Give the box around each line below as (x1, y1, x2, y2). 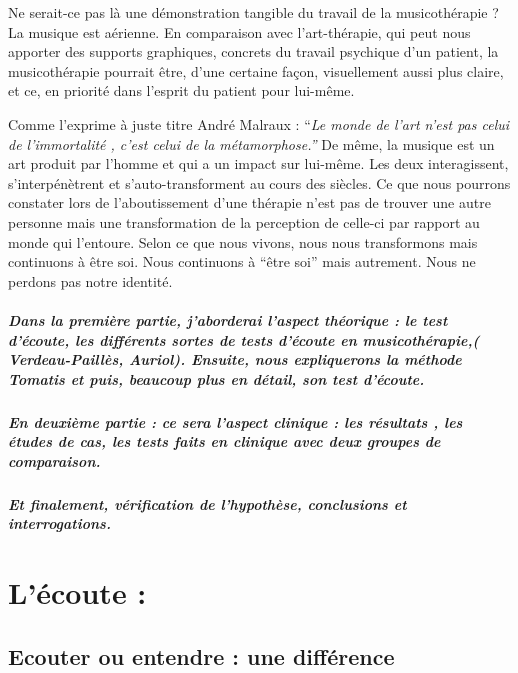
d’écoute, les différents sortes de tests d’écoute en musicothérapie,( (8, 329, 480, 350)
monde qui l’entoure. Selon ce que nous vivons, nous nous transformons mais (8, 231, 478, 252)
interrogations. (8, 513, 111, 534)
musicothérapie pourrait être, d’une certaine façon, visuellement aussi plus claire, (8, 60, 504, 81)
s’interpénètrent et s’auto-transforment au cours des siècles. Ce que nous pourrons (8, 172, 511, 193)
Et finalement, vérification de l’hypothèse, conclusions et (8, 493, 407, 514)
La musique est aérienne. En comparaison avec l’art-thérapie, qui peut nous (8, 21, 471, 42)
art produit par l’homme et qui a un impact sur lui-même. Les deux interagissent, (8, 153, 509, 174)
